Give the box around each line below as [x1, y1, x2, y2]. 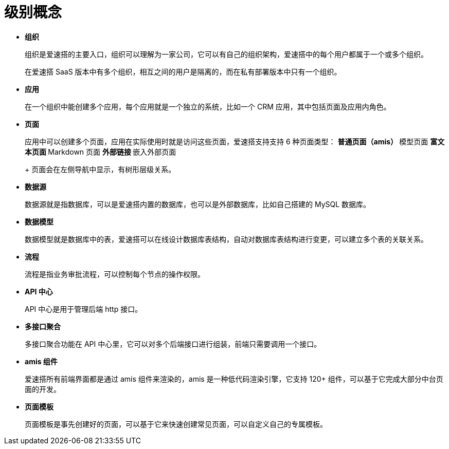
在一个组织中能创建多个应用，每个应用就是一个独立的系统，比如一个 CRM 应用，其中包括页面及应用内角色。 [25, 102, 391, 111]
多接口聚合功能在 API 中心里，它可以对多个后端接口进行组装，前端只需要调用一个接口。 [25, 339, 321, 348]
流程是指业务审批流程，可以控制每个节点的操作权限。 [25, 269, 205, 278]
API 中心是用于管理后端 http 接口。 [25, 304, 142, 313]
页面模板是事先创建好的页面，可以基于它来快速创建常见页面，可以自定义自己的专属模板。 [25, 419, 327, 428]
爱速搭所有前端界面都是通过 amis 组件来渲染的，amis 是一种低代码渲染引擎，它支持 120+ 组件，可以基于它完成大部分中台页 [25, 374, 443, 383]
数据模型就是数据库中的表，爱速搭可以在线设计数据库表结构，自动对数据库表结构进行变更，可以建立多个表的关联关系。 [25, 234, 428, 244]
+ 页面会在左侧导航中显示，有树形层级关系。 [25, 164, 176, 174]
